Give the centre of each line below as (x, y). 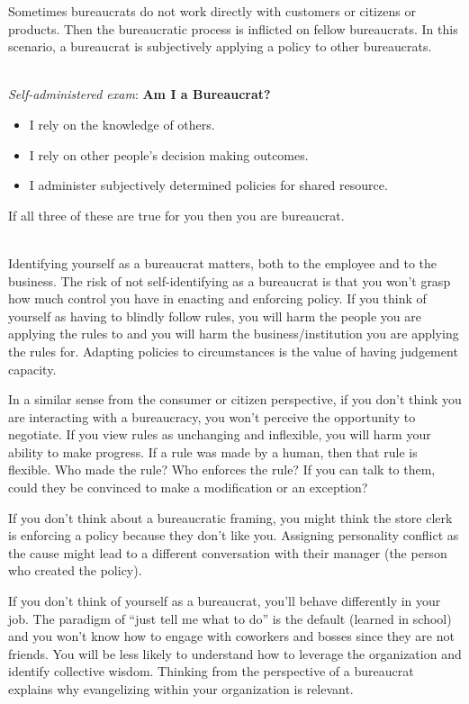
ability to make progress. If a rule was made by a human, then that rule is (213, 451)
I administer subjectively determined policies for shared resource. (208, 185)
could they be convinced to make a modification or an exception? (188, 487)
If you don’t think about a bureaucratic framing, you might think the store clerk (230, 517)
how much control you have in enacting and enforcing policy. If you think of (217, 298)
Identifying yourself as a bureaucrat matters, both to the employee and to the (222, 262)
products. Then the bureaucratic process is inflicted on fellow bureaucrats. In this (233, 28)
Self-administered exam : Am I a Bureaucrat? (140, 94)
